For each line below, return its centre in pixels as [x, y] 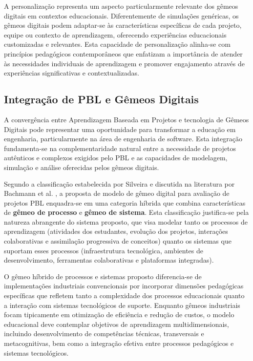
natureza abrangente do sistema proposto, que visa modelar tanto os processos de [126, 221]
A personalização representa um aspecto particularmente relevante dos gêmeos [121, 6]
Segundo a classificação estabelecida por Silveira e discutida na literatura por [119, 183]
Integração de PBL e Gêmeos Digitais [101, 99]
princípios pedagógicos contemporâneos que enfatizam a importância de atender [123, 53]
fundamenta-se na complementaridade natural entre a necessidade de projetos [120, 148]
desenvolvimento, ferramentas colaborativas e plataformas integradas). [109, 260]
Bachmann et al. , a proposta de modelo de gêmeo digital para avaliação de [117, 193]
